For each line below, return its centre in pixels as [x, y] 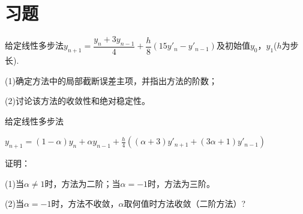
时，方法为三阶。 [181, 183]
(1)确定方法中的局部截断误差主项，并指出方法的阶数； [111, 80]
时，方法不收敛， [85, 203]
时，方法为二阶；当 [82, 183]
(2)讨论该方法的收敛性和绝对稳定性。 [77, 101]
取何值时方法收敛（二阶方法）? [185, 203]
